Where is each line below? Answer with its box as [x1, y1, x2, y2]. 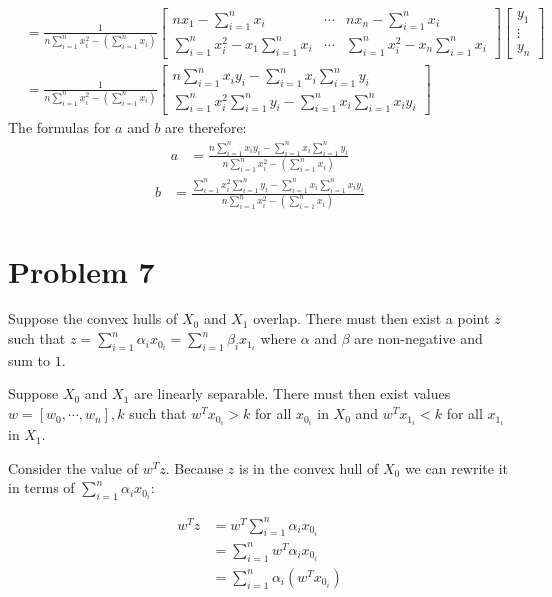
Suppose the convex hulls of [8, 308, 178, 329]
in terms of [8, 477, 75, 498]
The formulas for [8, 117, 111, 138]
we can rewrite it [404, 457, 509, 478]
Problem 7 [8, 250, 155, 291]
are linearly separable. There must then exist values [134, 383, 451, 404]
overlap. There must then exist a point [253, 308, 490, 329]
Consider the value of [8, 457, 139, 478]
